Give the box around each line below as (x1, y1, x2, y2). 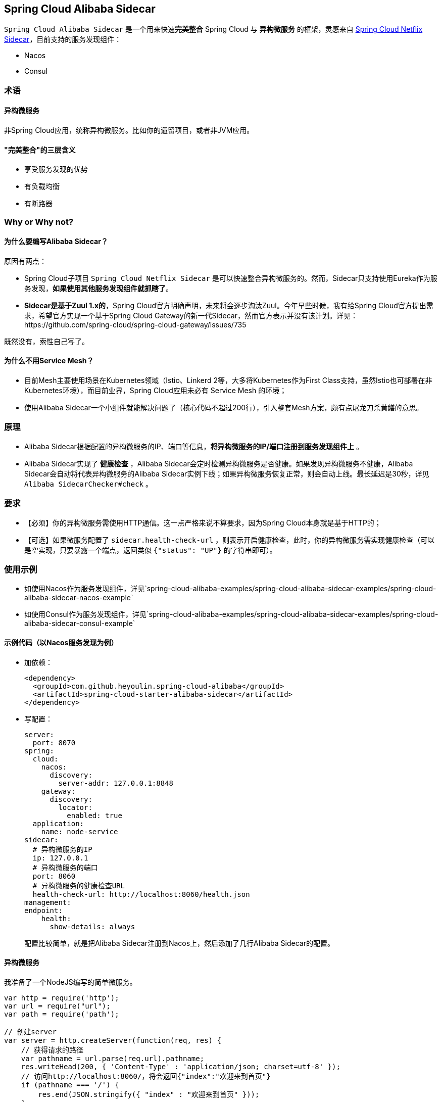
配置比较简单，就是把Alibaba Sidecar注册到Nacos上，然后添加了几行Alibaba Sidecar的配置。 (24, 938, 334, 947)
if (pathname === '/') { (21, 1080, 119, 1089)
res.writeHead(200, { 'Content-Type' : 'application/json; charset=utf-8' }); (21, 1062, 340, 1071)
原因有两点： (4, 256, 46, 265)
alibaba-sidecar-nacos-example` (24, 593, 133, 602)
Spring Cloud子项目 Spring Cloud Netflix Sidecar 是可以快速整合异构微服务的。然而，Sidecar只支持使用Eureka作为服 (24, 273, 437, 282)
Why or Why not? (4, 216, 74, 227)
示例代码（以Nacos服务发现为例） (4, 638, 118, 647)
